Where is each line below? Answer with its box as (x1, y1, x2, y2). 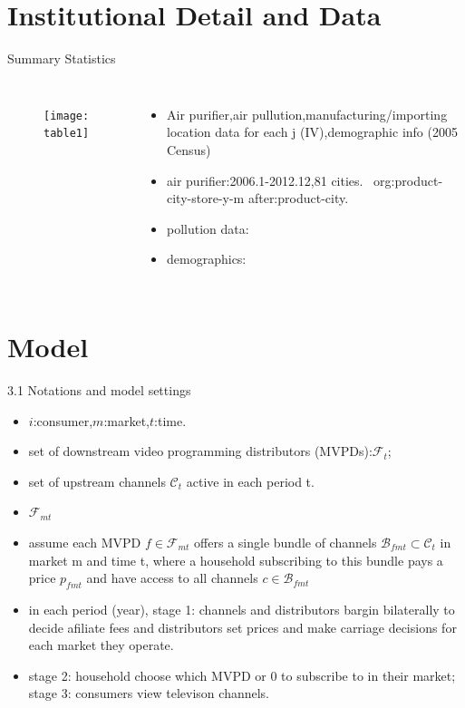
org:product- (373, 170, 443, 189)
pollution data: (167, 218, 249, 238)
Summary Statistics (7, 49, 116, 68)
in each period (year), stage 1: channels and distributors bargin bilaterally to (28, 599, 455, 618)
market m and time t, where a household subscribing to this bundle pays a (28, 550, 443, 569)
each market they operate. (28, 635, 174, 655)
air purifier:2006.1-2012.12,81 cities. (167, 170, 363, 189)
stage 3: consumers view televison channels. (28, 684, 270, 703)
